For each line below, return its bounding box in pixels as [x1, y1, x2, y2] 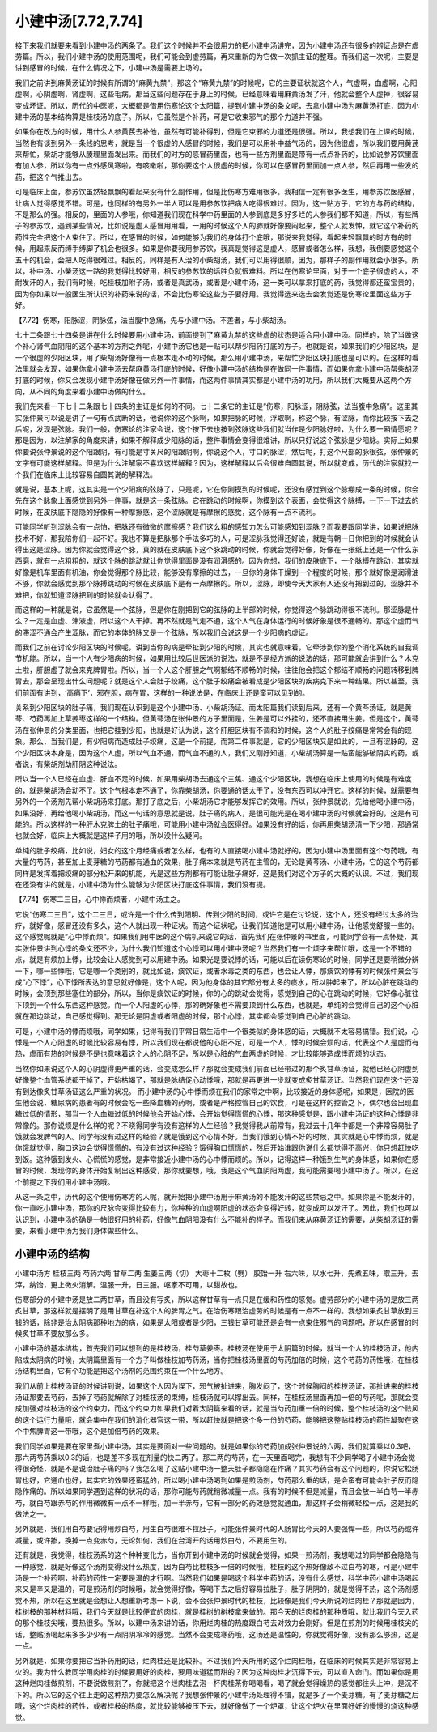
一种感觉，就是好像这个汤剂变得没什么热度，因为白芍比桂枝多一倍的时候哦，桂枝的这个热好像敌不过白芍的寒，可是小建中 [15, 1561, 419, 1571]
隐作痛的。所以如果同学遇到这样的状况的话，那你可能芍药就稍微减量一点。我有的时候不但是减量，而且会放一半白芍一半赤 [15, 1487, 419, 1496]
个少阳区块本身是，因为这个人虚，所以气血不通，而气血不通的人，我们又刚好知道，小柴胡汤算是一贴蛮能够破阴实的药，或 [15, 747, 419, 757]
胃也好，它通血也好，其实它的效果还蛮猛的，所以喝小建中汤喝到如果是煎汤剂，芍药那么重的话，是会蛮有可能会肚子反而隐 [15, 1475, 419, 1485]
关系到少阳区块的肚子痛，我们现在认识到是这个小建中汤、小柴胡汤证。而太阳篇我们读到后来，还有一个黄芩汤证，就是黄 [15, 703, 412, 713]
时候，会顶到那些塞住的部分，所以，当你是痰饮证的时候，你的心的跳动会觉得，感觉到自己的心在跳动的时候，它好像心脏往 [15, 989, 419, 998]
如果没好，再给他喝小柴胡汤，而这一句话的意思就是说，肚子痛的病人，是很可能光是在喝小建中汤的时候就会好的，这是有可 [15, 808, 419, 818]
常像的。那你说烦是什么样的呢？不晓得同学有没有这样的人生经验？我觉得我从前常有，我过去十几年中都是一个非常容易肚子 [15, 1120, 419, 1130]
